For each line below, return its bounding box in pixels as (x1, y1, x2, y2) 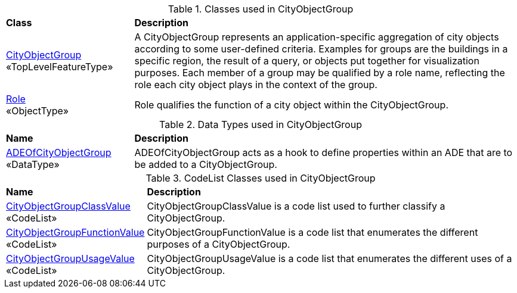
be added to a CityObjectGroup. (134, 158, 277, 170)
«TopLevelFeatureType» (6, 61, 113, 73)
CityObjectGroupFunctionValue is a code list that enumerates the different (147, 226, 478, 238)
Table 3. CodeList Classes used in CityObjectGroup (145, 172, 376, 184)
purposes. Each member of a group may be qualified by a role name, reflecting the (134, 67, 505, 79)
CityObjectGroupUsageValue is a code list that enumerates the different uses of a (147, 253, 512, 264)
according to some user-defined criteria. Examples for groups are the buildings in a (134, 43, 508, 55)
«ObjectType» (6, 105, 69, 117)
